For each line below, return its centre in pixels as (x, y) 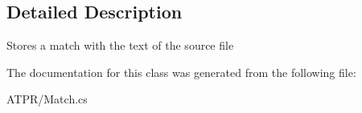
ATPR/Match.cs (47, 99)
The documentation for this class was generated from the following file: (181, 72)
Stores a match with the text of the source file (120, 45)
